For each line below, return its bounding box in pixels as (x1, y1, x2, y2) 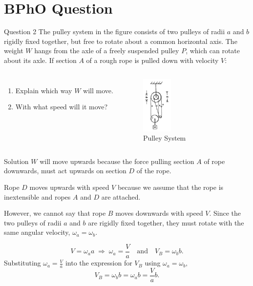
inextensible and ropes (4, 191, 71, 202)
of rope (204, 156, 225, 166)
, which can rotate (186, 45, 240, 56)
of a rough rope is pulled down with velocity (86, 55, 219, 65)
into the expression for (65, 258, 132, 268)
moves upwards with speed (29, 182, 109, 192)
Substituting (4, 258, 41, 268)
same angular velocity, (4, 227, 70, 237)
